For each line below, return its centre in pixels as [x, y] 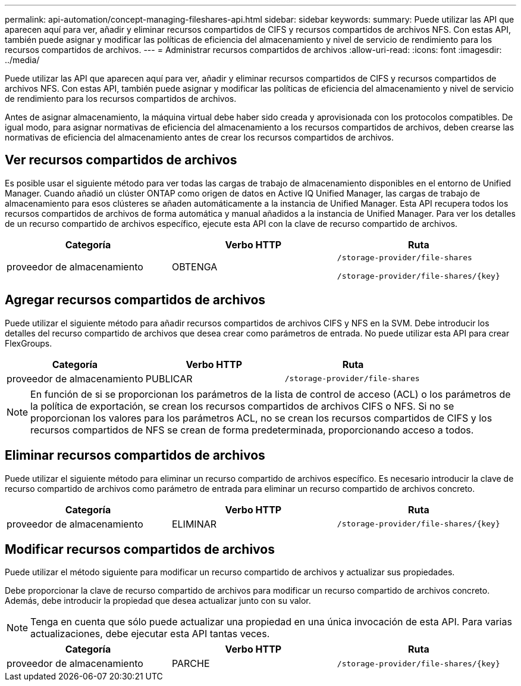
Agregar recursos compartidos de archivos [135, 300]
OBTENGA [194, 266]
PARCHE [191, 664]
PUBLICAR [169, 378]
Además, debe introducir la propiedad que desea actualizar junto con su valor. [158, 601]
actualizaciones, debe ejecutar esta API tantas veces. [150, 634]
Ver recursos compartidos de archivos [121, 160]
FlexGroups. [29, 343]
